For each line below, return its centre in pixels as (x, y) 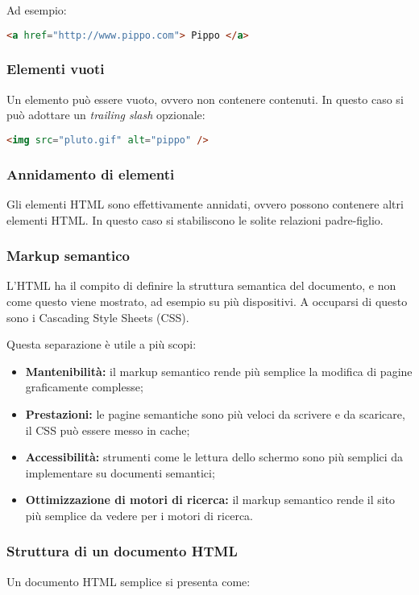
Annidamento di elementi (91, 174)
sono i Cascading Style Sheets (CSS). (98, 317)
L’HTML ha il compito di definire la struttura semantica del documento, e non (201, 285)
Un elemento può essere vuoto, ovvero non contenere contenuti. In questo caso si (205, 99)
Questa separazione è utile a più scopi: (102, 344)
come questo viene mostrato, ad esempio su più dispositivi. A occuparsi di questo (207, 301)
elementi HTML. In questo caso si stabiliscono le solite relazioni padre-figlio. (195, 219)
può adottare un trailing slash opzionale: (106, 115)
